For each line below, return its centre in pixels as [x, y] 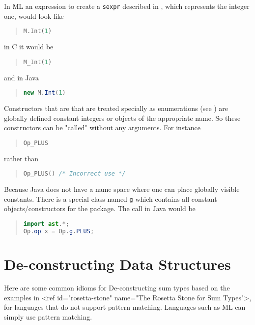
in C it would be [29, 47]
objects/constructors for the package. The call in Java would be [100, 208]
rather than [21, 158]
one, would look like [34, 16]
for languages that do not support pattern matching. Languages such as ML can [125, 307]
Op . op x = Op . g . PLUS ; [59, 231]
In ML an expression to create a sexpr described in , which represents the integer [127, 6]
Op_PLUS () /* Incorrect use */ [74, 174]
